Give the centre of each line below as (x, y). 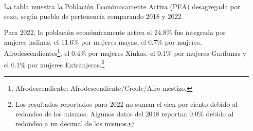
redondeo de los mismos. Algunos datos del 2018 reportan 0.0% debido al (124, 114)
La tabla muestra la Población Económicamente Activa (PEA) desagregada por (122, 6)
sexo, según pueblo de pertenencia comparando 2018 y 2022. (94, 16)
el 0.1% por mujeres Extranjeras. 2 (54, 64)
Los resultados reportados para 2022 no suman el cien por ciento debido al (126, 104)
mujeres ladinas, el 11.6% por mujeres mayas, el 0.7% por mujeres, (103, 41)
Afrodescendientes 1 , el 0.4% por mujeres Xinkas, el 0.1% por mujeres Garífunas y (125, 52)
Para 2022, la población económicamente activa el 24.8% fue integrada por (115, 32)
